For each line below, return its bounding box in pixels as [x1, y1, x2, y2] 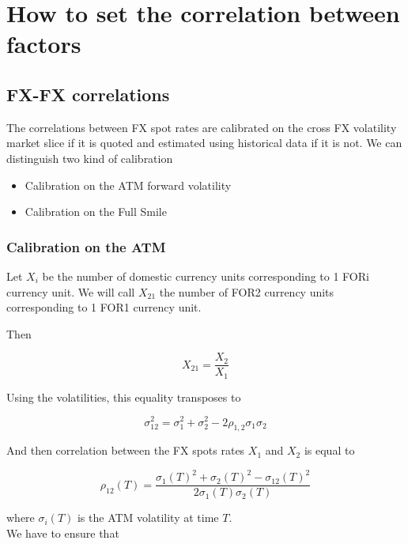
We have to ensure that [6, 525, 119, 542]
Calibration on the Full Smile [25, 203, 167, 220]
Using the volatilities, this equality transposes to [6, 388, 241, 405]
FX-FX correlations [6, 81, 170, 106]
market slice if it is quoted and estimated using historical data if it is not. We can [6, 134, 402, 151]
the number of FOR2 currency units [159, 283, 334, 300]
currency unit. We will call [6, 283, 135, 300]
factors [6, 28, 81, 60]
